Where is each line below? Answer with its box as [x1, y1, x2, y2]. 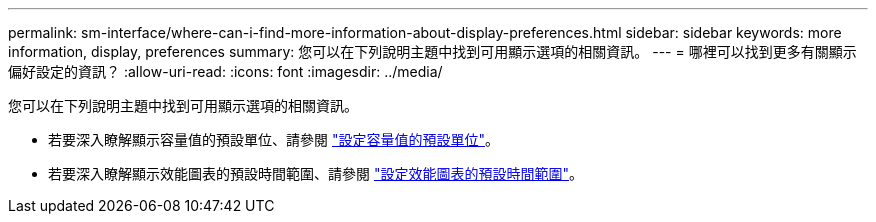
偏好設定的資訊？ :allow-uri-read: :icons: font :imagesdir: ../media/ [8, 63, 443, 80]
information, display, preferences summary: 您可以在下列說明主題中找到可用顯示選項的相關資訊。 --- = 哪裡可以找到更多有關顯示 [8, 43, 857, 60]
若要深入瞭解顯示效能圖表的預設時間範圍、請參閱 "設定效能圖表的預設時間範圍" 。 [48, 165, 583, 182]
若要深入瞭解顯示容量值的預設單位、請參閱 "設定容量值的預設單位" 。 [48, 131, 499, 148]
